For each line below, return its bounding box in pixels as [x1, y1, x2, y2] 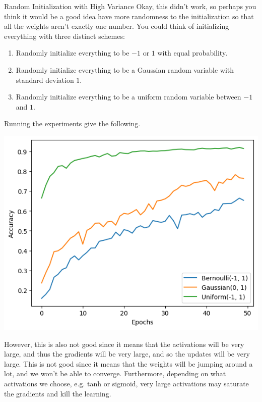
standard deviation [16, 74, 74, 85]
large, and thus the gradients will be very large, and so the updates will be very [4, 348, 250, 359]
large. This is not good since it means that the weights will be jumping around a [4, 358, 253, 369]
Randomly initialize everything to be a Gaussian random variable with [16, 64, 234, 75]
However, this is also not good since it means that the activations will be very [4, 338, 244, 349]
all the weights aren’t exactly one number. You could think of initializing [4, 21, 229, 31]
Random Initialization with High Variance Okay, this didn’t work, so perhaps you [4, 1, 256, 11]
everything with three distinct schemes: [4, 30, 125, 41]
